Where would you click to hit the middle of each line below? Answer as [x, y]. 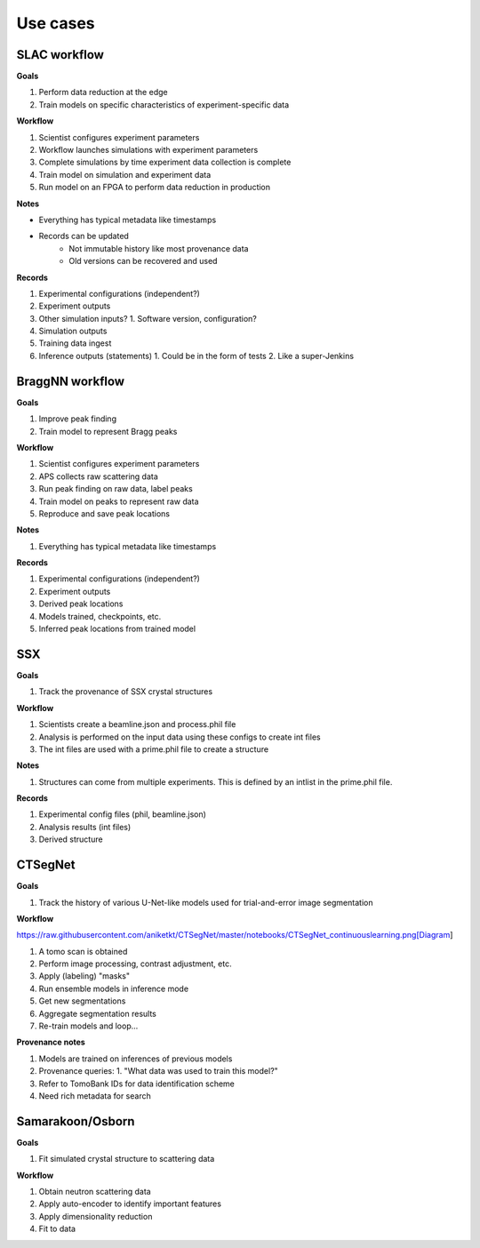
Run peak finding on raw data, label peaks [116, 489]
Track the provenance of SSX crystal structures [126, 692]
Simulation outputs [73, 331]
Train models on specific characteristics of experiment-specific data [164, 104]
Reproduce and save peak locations [104, 513]
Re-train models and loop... [88, 1026]
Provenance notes [51, 1042]
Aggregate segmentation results [98, 1013]
